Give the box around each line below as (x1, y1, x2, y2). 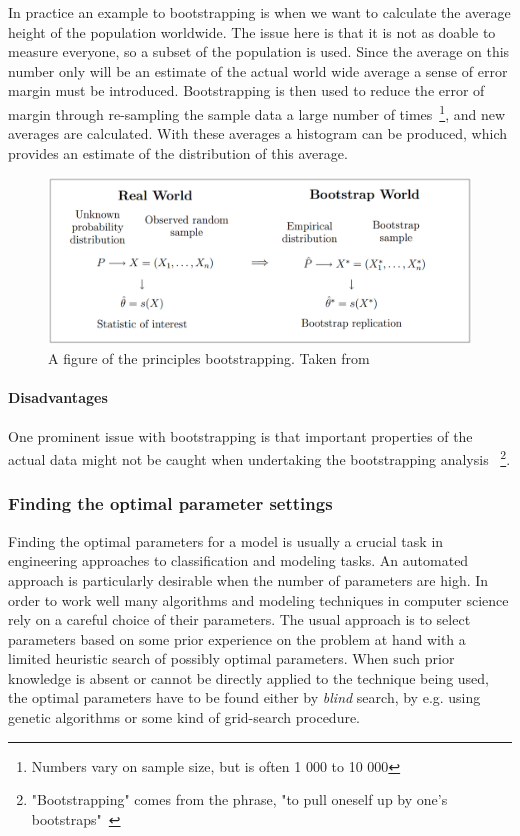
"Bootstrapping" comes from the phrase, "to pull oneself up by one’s (31, 789, 448, 810)
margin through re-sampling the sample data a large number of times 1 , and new (8, 100, 506, 124)
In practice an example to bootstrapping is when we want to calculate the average (8, 2, 511, 22)
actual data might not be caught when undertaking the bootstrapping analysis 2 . (8, 446, 511, 469)
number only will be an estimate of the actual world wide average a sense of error (8, 60, 508, 81)
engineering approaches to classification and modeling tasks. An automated (8, 550, 469, 571)
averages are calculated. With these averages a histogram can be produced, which (8, 123, 508, 144)
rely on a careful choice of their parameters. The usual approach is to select (8, 609, 471, 630)
